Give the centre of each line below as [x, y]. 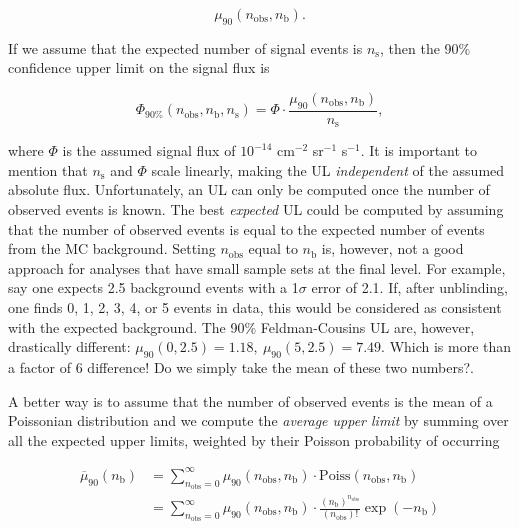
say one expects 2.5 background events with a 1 [153, 287]
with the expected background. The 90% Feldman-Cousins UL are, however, [241, 326]
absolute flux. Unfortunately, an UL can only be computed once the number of [249, 189]
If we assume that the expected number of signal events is [185, 47]
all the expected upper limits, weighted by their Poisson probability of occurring [254, 439]
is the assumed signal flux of [149, 150]
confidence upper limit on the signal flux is [139, 67]
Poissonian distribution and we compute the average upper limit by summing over [258, 420]
